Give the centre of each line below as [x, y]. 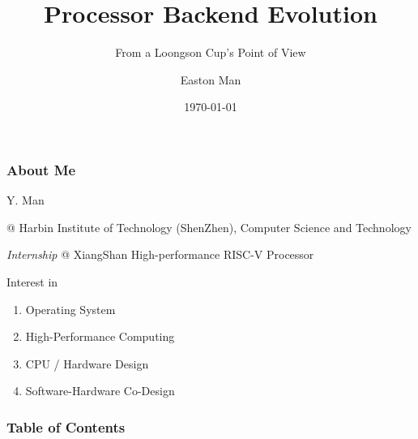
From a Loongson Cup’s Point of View [211, 52]
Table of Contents [66, 426]
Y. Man [26, 200]
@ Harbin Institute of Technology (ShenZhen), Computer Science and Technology [209, 227]
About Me [41, 169]
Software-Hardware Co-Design [100, 391]
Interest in [32, 281]
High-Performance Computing [100, 336]
